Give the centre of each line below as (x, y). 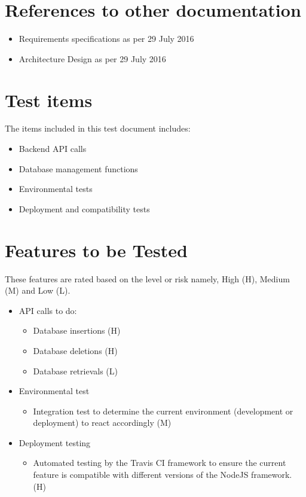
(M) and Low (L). (38, 290)
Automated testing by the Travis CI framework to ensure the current (160, 463)
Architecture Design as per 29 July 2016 (92, 58)
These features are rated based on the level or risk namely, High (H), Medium (147, 278)
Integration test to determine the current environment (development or (163, 411)
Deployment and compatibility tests (84, 208)
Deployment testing (55, 442)
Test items (49, 100)
